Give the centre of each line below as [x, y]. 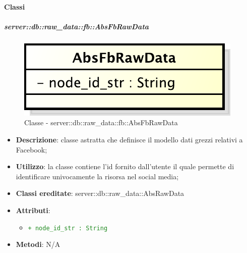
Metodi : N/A [38, 244]
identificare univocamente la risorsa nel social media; [97, 176]
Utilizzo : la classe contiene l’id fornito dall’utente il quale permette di [125, 166]
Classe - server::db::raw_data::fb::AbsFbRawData [101, 122]
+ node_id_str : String [68, 228]
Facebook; [32, 149]
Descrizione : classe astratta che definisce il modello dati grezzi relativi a [129, 139]
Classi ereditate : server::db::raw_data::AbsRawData [100, 193]
